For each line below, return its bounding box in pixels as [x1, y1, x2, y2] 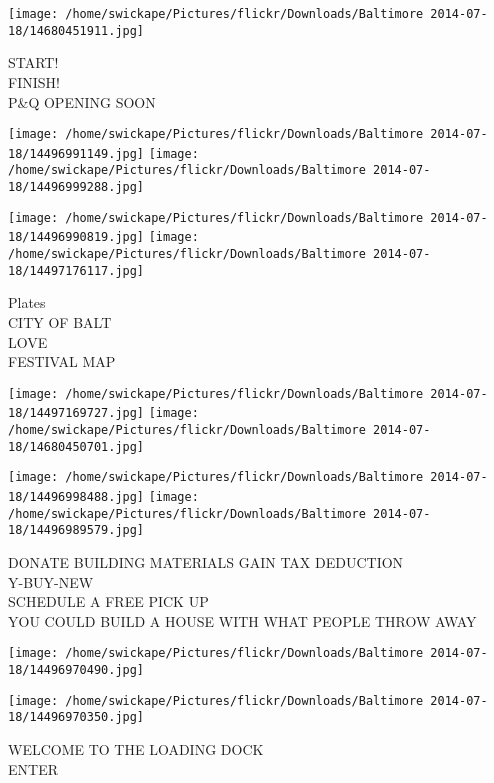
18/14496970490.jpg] [8, 663, 145, 677]
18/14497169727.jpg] [8, 406, 145, 421]
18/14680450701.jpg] [8, 439, 145, 454]
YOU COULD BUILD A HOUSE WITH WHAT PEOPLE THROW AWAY [8, 610, 477, 631]
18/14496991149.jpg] [8, 146, 145, 161]
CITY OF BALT [8, 311, 112, 332]
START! [8, 52, 59, 73]
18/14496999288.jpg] [8, 180, 145, 195]
